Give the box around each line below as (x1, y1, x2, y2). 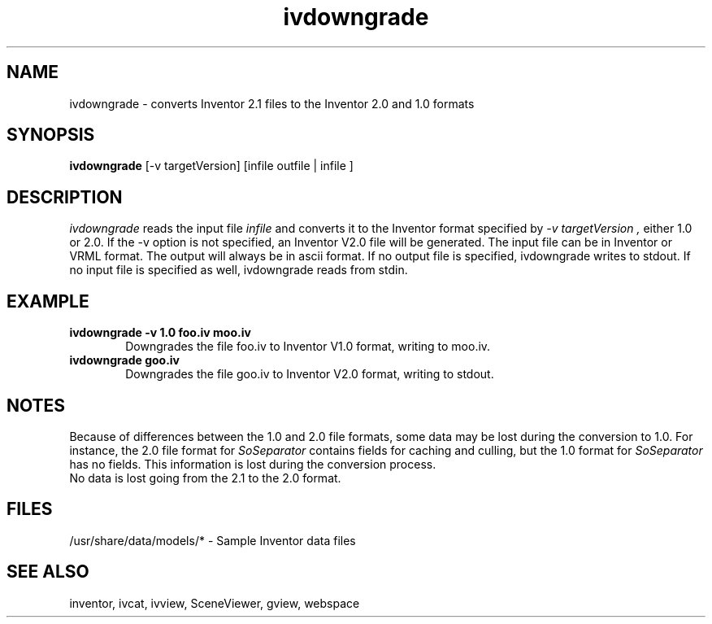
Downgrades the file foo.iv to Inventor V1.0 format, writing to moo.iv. (125, 339, 491, 354)
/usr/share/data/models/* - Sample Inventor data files (69, 533, 356, 548)
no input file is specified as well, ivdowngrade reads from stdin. (69, 263, 408, 277)
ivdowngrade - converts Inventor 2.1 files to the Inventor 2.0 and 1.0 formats (69, 96, 475, 111)
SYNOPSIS (7, 124, 95, 146)
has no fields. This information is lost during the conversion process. (69, 456, 436, 471)
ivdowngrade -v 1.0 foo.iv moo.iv (69, 325, 251, 340)
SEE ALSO (7, 561, 89, 583)
